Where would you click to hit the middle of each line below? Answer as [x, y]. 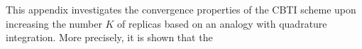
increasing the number [54, 23]
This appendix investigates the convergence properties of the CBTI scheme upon [181, 9]
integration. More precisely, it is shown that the [109, 37]
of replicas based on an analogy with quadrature [222, 23]
